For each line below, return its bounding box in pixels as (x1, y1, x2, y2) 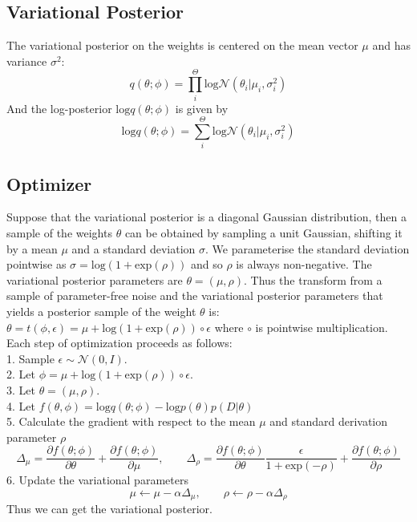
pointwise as (6, 256, 67, 273)
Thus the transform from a (250, 271, 383, 288)
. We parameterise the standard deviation (204, 240, 410, 257)
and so (191, 256, 223, 273)
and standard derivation (269, 413, 388, 430)
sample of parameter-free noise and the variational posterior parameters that (6, 287, 383, 304)
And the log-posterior (6, 99, 112, 116)
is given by (175, 99, 229, 116)
